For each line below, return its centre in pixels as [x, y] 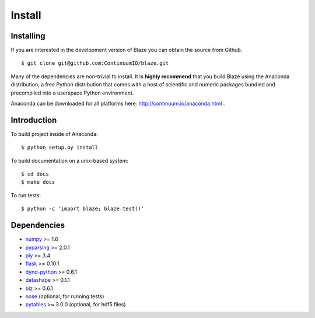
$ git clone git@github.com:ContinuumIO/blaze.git [95, 63]
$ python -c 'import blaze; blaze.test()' [83, 209]
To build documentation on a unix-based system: [69, 160]
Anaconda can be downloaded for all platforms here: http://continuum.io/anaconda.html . [118, 104]
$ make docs [38, 182]
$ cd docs [35, 174]
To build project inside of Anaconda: [55, 134]
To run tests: [26, 195]
